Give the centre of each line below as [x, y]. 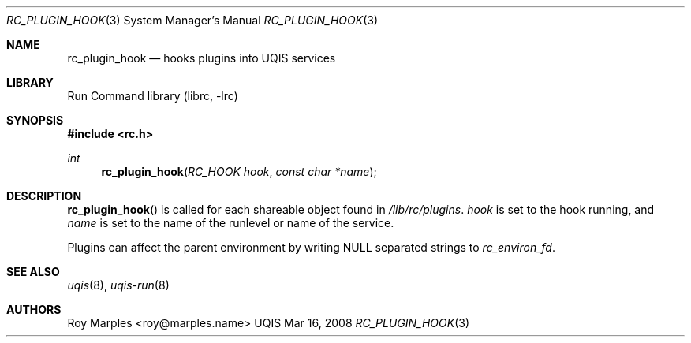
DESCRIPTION [44, 196]
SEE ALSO [33, 272]
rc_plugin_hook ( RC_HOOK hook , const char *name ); [239, 171]
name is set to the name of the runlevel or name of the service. [231, 223]
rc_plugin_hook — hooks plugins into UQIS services [202, 58]
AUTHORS [34, 309]
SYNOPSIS [35, 120]
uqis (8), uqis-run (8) [118, 285]
